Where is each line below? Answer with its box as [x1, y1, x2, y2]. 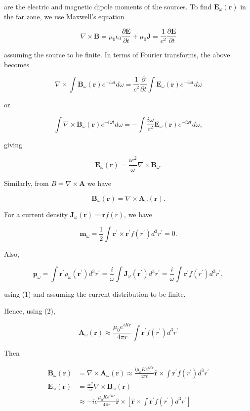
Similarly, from [4, 178, 49, 188]
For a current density [4, 209, 68, 219]
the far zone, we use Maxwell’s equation [4, 11, 125, 21]
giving [4, 139, 22, 149]
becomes [4, 59, 30, 69]
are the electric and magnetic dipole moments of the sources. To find [4, 1, 212, 11]
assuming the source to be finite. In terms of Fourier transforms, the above [4, 49, 230, 60]
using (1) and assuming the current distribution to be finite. [4, 289, 186, 299]
